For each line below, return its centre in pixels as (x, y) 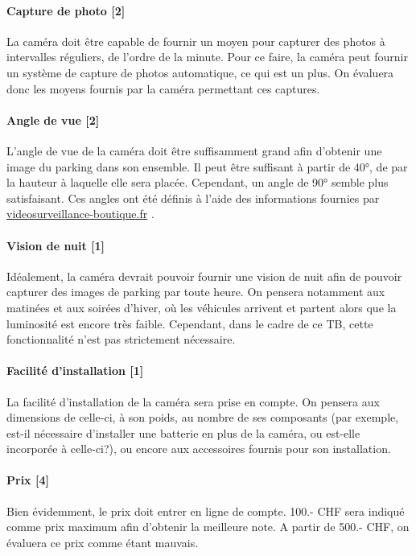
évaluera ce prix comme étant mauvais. (103, 542)
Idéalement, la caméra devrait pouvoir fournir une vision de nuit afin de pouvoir (204, 276)
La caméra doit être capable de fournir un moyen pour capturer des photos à (196, 41)
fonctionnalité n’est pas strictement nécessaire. (121, 339)
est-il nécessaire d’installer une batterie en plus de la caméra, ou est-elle (183, 432)
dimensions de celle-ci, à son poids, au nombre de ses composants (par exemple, (203, 417)
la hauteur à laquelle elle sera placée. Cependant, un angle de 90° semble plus (198, 182)
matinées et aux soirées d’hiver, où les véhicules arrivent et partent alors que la (202, 307)
